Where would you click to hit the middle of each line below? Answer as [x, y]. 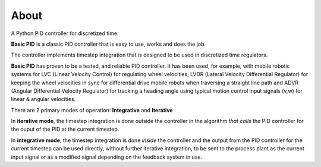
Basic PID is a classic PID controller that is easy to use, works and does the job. [108, 44]
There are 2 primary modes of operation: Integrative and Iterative [92, 110]
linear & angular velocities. [43, 99]
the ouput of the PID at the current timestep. [65, 129]
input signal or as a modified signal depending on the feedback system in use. [106, 157]
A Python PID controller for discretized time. [65, 33]
